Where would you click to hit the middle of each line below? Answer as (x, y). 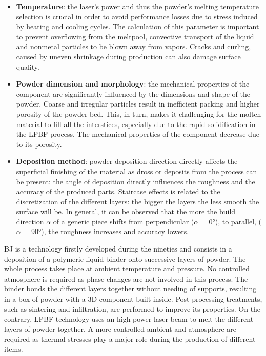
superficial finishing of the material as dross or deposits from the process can (137, 171)
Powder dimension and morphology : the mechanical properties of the (133, 84)
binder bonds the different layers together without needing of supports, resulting (130, 289)
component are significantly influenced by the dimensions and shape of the (133, 93)
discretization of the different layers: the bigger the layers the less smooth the (138, 201)
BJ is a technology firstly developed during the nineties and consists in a (118, 249)
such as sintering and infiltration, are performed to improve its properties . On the (132, 309)
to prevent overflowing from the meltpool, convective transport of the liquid (135, 36)
